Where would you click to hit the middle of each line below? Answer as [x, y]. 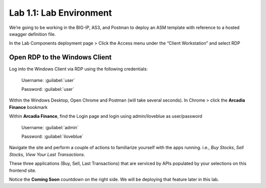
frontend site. [23, 170]
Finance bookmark [28, 107]
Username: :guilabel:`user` [48, 80]
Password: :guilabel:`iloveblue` [52, 136]
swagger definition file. [33, 34]
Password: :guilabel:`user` [48, 89]
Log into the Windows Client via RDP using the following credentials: [78, 69]
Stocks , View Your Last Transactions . [47, 154]
